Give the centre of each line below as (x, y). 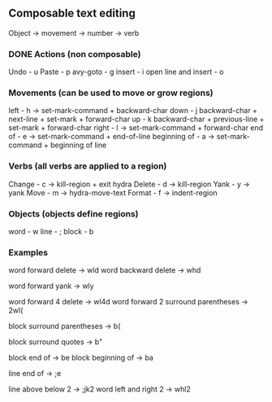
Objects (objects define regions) (74, 213)
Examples (28, 252)
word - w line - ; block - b (51, 232)
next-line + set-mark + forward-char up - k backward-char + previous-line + (136, 119)
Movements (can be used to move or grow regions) (111, 93)
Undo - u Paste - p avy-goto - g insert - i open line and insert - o (116, 72)
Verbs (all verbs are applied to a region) (88, 166)
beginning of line (78, 145)
